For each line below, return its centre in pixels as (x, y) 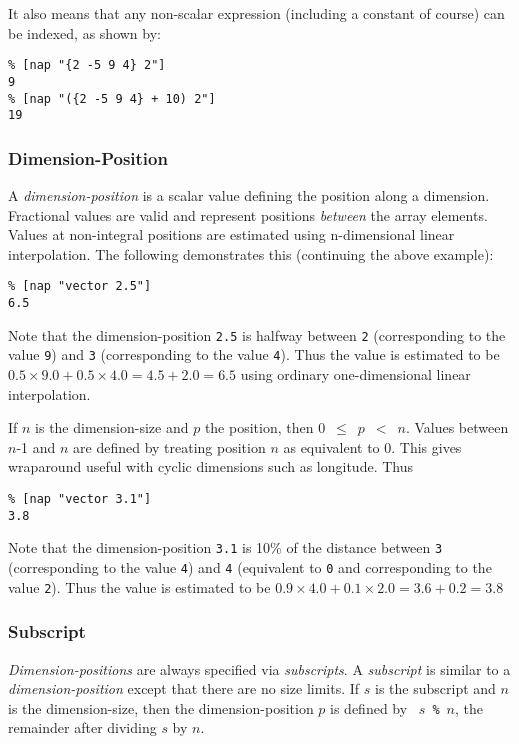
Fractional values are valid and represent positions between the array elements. (248, 214)
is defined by (369, 707)
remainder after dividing (82, 727)
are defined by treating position (169, 446)
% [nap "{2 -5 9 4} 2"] (87, 65)
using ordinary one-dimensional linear (355, 374)
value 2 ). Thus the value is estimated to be (139, 586)
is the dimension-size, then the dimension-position (161, 707)
